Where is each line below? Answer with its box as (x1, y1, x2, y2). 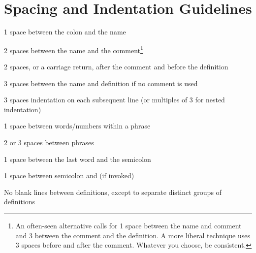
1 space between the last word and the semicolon (4, 154, 151, 164)
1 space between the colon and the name (4, 27, 126, 37)
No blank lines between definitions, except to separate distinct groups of (4, 187, 222, 197)
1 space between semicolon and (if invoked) (4, 170, 134, 181)
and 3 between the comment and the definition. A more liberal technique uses (15, 230, 251, 240)
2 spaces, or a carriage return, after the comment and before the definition (4, 61, 228, 71)
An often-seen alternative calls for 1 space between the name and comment (15, 220, 242, 230)
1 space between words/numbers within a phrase (4, 121, 151, 131)
